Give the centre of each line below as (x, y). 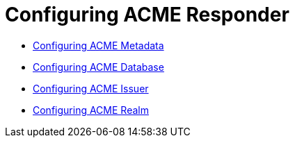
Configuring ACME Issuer (91, 88)
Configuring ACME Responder (147, 15)
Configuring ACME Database (98, 67)
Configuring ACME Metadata (98, 45)
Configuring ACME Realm (91, 110)
